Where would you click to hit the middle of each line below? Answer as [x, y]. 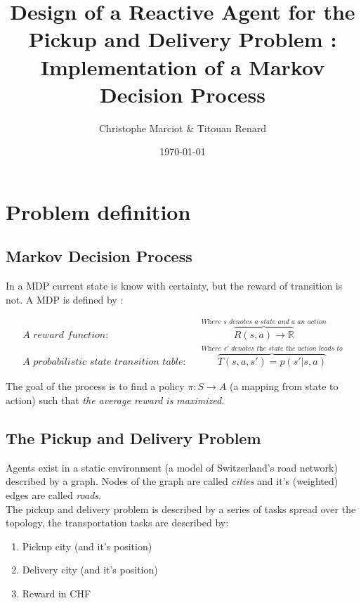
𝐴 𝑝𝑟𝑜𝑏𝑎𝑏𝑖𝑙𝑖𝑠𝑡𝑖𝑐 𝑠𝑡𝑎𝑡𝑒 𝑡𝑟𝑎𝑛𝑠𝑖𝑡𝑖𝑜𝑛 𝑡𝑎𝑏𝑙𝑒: [104, 362]
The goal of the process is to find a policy [95, 386]
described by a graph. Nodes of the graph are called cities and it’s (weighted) [172, 481]
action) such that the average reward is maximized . [115, 400]
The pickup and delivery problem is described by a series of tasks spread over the [181, 508]
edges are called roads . [53, 494]
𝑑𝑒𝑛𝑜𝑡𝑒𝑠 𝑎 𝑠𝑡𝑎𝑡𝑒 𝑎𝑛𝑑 [259, 322]
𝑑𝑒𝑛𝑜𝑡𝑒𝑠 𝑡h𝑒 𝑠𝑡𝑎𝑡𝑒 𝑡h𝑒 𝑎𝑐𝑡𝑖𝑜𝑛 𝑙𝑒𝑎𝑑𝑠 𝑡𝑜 [287, 349]
